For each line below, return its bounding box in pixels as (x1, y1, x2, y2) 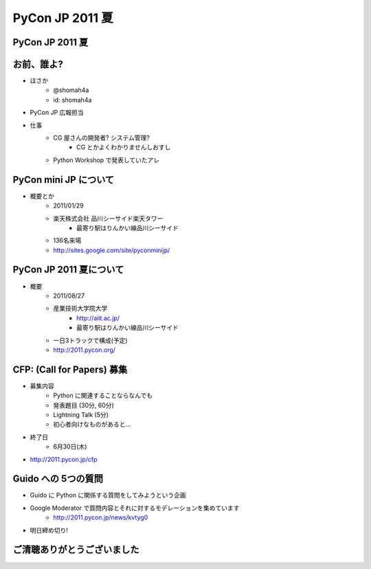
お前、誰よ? (12, 58, 63, 70)
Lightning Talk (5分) (53, 411, 109, 419)
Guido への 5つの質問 (12, 473, 103, 484)
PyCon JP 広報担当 (30, 109, 84, 117)
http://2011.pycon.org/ (53, 346, 116, 354)
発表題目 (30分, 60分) (53, 401, 115, 409)
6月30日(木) (53, 443, 87, 451)
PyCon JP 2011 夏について (12, 264, 124, 276)
